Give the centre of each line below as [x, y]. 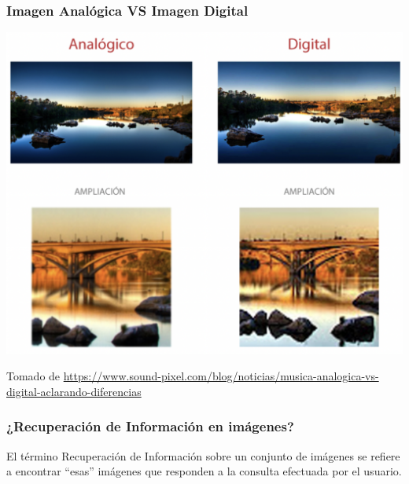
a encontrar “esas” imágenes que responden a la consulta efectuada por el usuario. [204, 471]
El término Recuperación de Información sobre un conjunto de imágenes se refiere [203, 455]
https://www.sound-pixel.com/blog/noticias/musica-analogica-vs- [221, 376]
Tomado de [33, 376]
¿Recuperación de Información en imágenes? [150, 426]
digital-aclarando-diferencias [74, 391]
